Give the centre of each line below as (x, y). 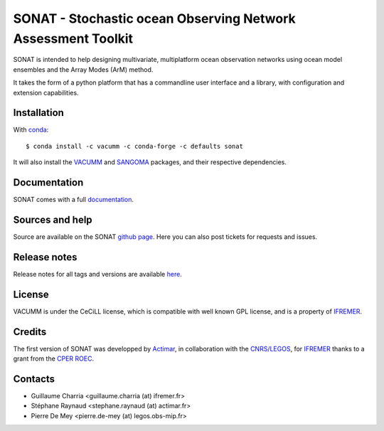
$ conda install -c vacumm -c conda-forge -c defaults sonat (134, 146)
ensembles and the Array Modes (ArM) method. (83, 69)
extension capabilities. (46, 92)
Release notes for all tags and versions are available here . (98, 274)
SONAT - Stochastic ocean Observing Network (154, 18)
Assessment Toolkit (73, 38)
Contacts (34, 379)
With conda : (31, 130)
